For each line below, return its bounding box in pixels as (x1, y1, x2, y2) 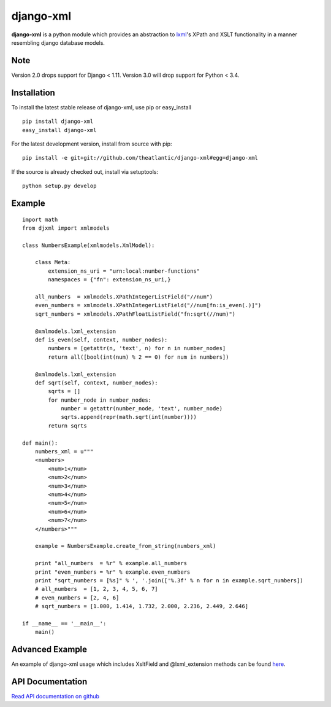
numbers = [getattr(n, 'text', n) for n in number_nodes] (48, 345, 226, 352)
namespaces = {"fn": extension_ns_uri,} (48, 276, 171, 283)
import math (22, 216, 58, 223)
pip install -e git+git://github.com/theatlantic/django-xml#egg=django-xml (22, 154, 259, 162)
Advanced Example (11, 644, 88, 655)
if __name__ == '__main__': (22, 620, 107, 627)
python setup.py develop (22, 182, 97, 190)
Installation (11, 87, 55, 98)
